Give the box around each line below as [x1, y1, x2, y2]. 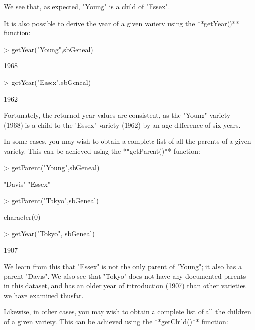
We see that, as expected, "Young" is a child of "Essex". [4, 1, 170, 11]
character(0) [4, 212, 41, 222]
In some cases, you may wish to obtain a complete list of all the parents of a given [4, 136, 251, 146]
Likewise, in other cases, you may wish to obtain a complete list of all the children [4, 306, 251, 317]
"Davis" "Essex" [4, 179, 50, 189]
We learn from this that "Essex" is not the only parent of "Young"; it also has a [4, 261, 242, 272]
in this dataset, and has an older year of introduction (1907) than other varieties [4, 280, 246, 291]
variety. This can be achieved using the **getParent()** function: [4, 145, 200, 156]
